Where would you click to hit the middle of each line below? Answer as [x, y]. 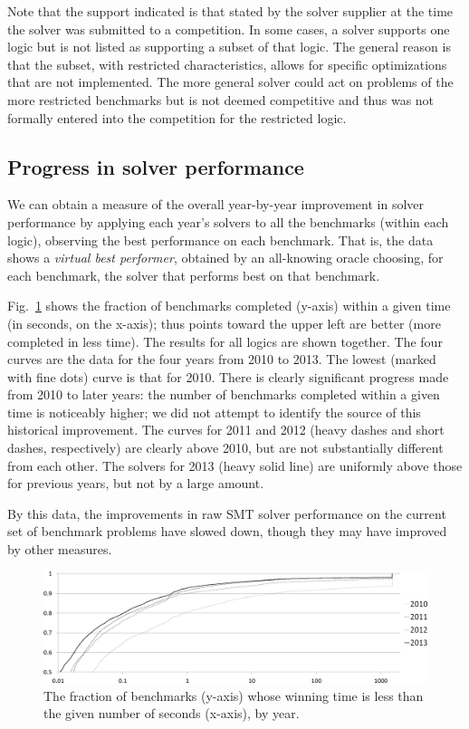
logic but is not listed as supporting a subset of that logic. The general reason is [229, 47]
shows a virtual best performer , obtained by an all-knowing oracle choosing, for [225, 258]
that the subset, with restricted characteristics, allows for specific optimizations [227, 64]
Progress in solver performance [156, 166]
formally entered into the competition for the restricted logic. [177, 117]
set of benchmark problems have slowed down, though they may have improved [227, 531]
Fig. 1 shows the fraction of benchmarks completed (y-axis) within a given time [229, 306]
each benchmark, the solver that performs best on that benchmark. [194, 275]
